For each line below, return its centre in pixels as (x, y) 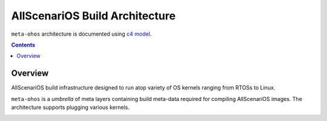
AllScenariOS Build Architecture (93, 16)
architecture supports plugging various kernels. (70, 107)
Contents (23, 45)
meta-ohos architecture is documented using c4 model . (81, 34)
